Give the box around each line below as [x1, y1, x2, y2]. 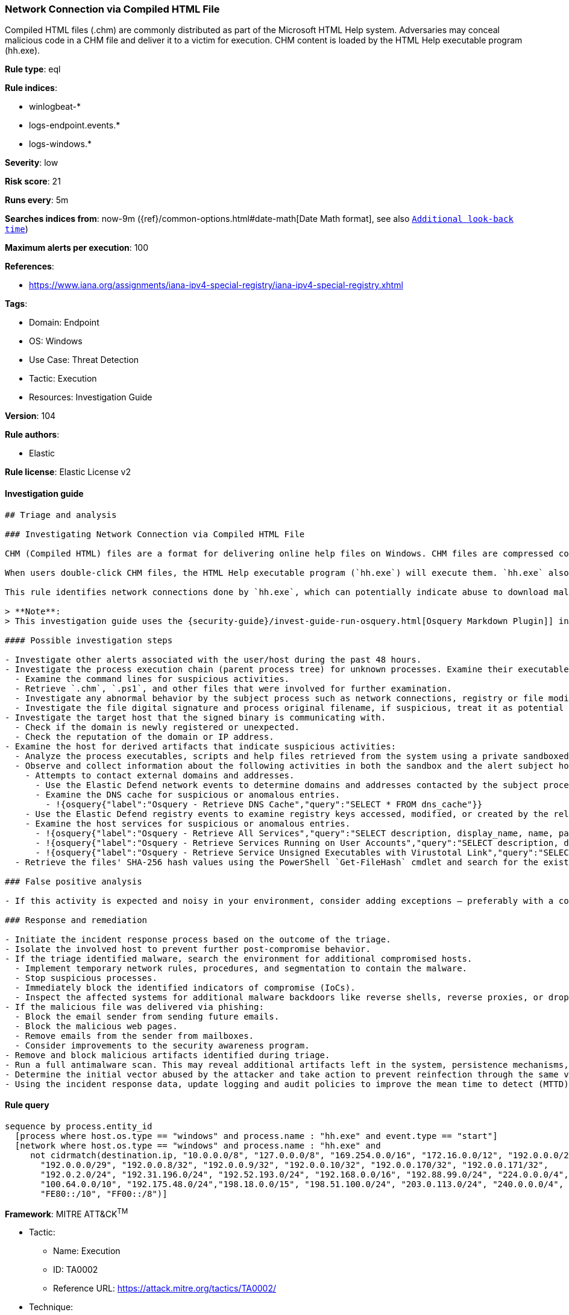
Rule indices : [5, 83, 57, 93]
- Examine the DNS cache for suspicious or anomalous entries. [35, 789, 341, 799]
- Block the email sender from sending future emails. [14, 1011, 280, 1021]
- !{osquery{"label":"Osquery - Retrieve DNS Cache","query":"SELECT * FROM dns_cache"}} [45, 799, 483, 809]
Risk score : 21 [5, 176, 61, 187]
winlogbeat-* [29, 101, 81, 112]
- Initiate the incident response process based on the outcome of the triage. [5, 934, 391, 944]
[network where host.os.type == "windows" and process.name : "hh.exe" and [14, 1140, 381, 1150]
